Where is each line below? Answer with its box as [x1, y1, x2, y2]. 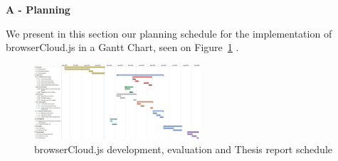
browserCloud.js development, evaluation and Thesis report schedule [34, 141, 332, 156]
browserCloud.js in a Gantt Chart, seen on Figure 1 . [6, 40, 239, 55]
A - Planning [6, 2, 70, 16]
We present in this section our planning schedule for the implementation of [6, 26, 332, 40]
